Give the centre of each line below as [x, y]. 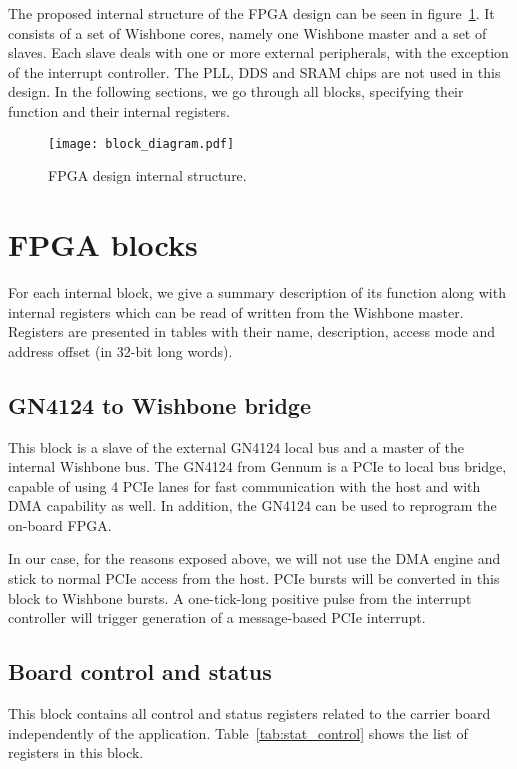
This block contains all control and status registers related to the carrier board [249, 713]
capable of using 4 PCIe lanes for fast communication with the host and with [244, 485]
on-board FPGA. [60, 524]
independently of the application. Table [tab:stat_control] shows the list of [238, 732]
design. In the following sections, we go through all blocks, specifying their [236, 91]
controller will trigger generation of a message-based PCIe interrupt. [217, 617]
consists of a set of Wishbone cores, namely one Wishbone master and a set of [247, 32]
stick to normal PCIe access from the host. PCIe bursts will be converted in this [254, 578]
